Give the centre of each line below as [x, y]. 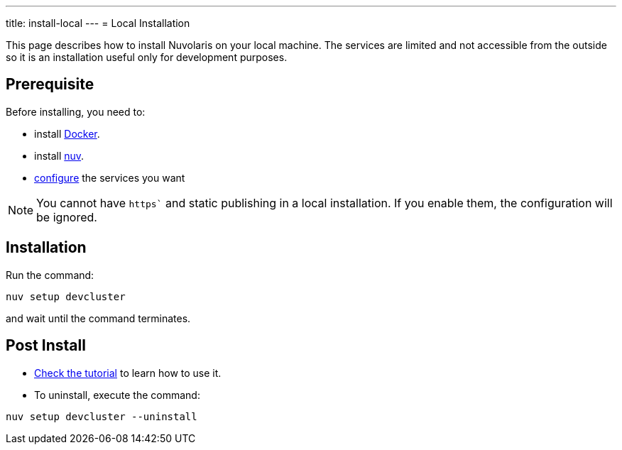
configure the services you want [110, 177]
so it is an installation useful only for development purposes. [147, 57]
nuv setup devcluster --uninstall [102, 416]
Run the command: [50, 275]
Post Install [46, 346]
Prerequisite [50, 84]
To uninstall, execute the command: [117, 395]
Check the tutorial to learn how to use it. [128, 373]
